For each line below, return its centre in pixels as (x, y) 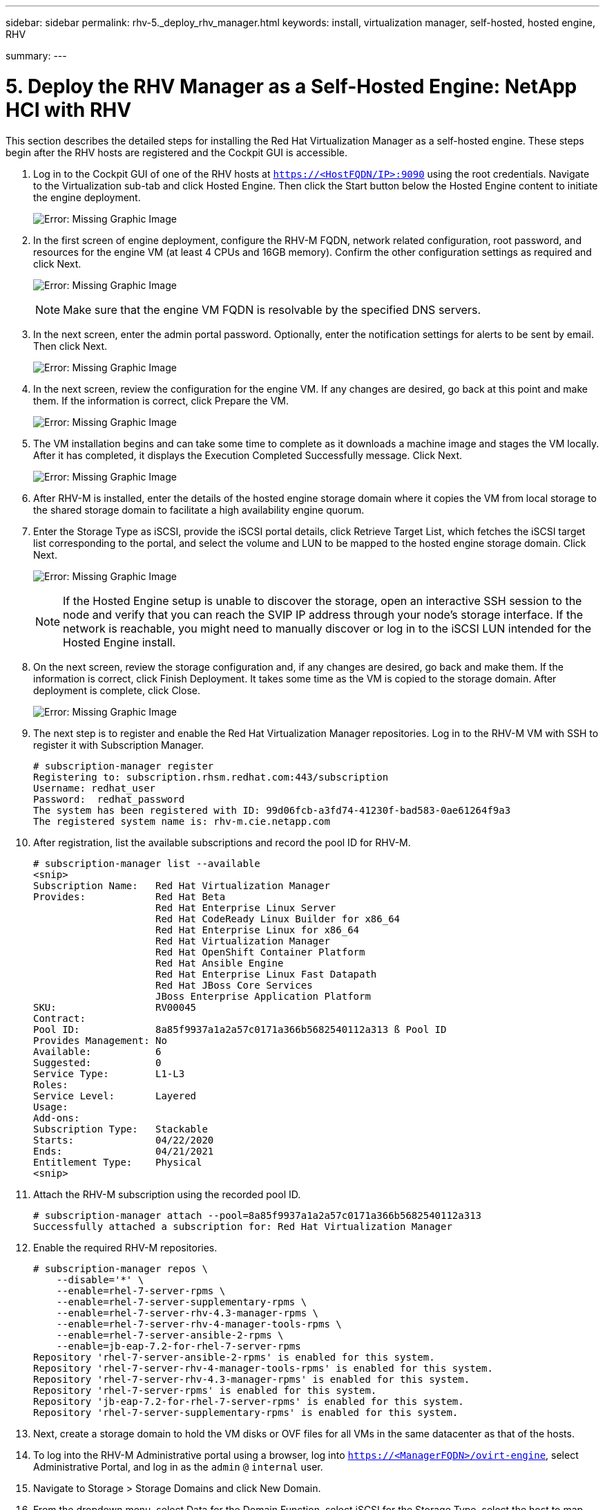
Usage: (51, 1107)
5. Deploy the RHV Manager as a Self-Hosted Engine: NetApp (291, 86)
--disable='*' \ (100, 1279)
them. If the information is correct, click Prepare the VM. (161, 400)
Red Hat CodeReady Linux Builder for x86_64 (278, 919)
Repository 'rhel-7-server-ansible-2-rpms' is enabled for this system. (234, 1357)
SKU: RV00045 (115, 1007)
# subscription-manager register (124, 766)
